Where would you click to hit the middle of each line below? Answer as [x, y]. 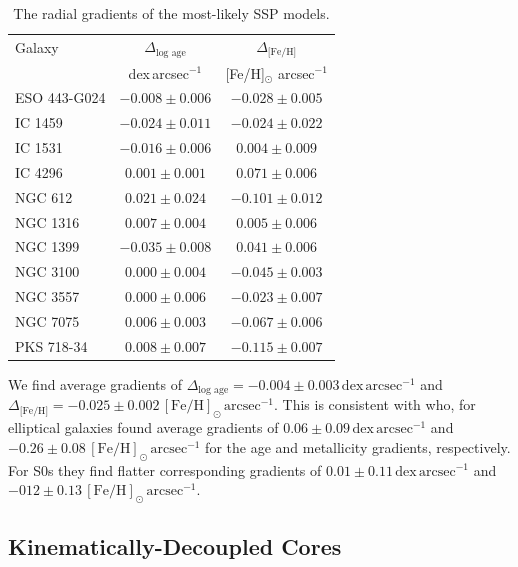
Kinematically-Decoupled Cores [175, 546]
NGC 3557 [47, 296]
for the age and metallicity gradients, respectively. [358, 446]
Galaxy [37, 46]
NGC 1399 [47, 246]
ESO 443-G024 [60, 97]
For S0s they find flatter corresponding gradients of [165, 469]
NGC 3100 [47, 271]
